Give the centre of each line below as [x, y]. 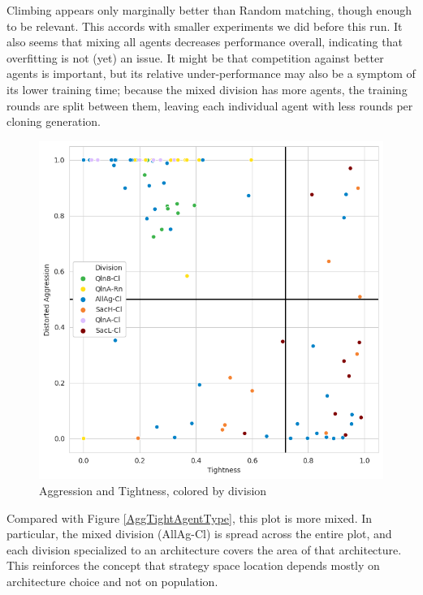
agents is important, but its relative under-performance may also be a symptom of [211, 73]
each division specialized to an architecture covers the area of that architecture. [204, 549]
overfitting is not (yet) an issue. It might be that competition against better [195, 57]
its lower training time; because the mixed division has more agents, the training [207, 89]
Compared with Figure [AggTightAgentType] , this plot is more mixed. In [190, 517]
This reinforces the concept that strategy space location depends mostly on [193, 565]
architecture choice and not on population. [112, 581]
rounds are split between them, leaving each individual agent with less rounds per [210, 105]
